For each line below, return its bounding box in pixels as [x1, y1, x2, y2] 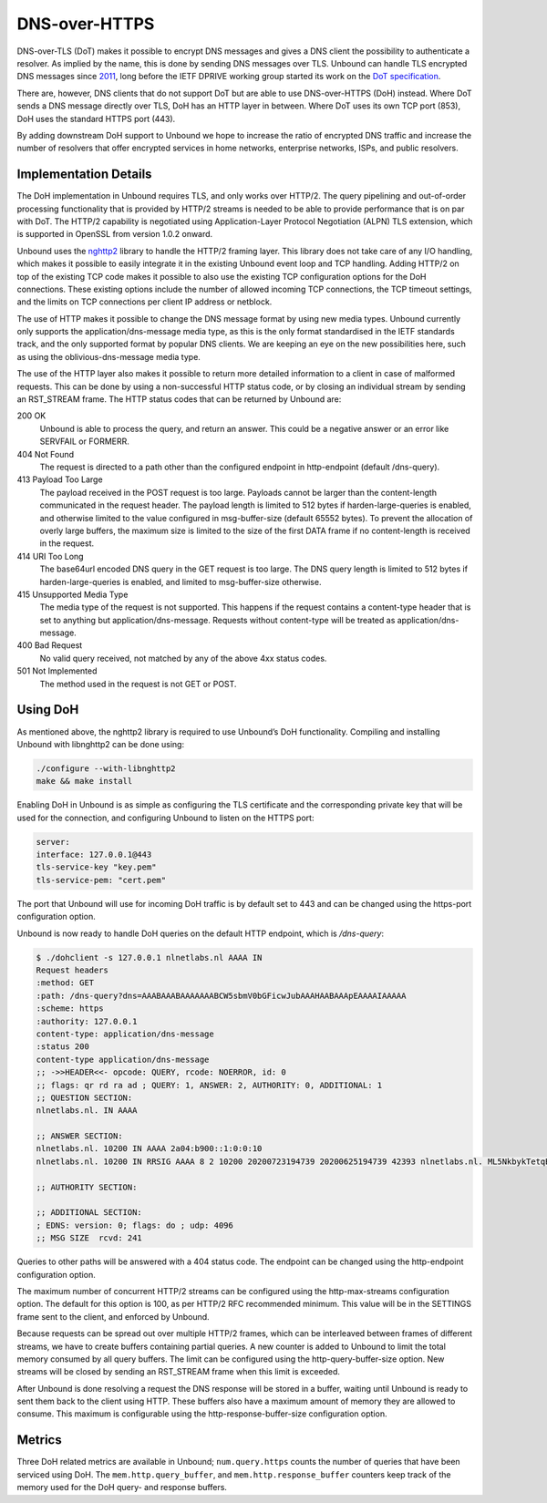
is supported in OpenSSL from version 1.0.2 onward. [16, 229, 213, 240]
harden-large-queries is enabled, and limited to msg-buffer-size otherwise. [39, 576, 322, 587]
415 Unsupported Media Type [16, 589, 129, 600]
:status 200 [36, 1042, 90, 1052]
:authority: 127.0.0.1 [36, 1016, 138, 1026]
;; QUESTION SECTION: [36, 1092, 133, 1103]
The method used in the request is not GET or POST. [39, 678, 237, 689]
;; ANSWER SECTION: [36, 1131, 123, 1141]
